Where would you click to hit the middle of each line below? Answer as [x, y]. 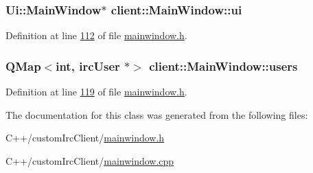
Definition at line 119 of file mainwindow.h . [96, 92]
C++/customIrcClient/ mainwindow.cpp [90, 160]
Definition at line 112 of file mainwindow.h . [96, 35]
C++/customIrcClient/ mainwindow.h [85, 138]
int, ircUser [88, 66]
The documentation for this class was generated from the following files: [157, 114]
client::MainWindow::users [223, 66]
